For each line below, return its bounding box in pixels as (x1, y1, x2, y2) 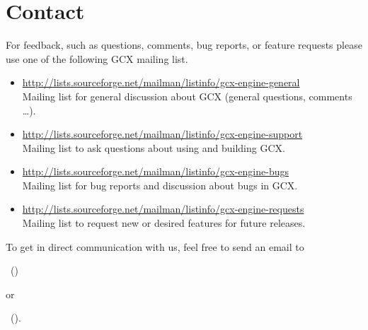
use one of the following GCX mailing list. (6, 51, 188, 66)
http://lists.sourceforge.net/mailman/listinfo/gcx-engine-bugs (22, 164, 289, 179)
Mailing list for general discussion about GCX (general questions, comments (22, 88, 352, 103)
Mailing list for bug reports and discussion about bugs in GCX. (22, 177, 298, 192)
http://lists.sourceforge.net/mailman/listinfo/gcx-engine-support (22, 126, 303, 141)
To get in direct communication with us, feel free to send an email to (6, 239, 304, 254)
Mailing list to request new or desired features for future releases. (22, 216, 306, 230)
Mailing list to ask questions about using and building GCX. (22, 140, 285, 155)
